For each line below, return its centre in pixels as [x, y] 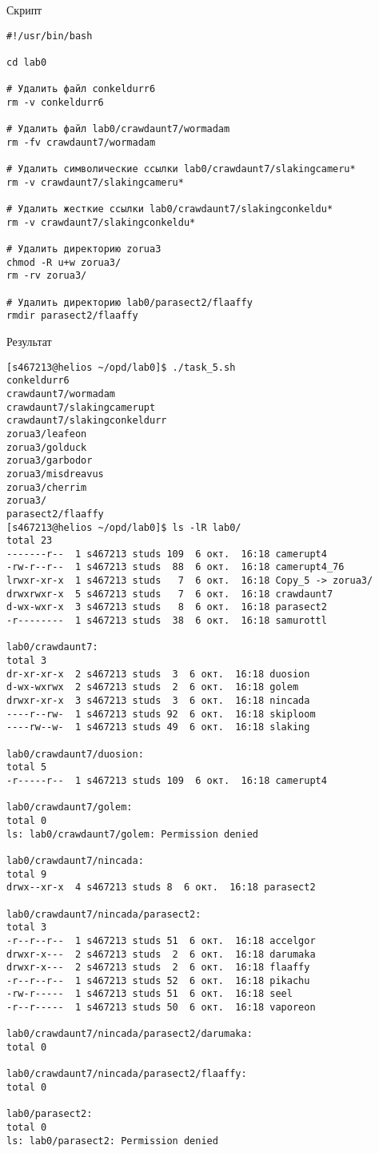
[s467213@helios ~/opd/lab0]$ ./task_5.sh [121, 367]
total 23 [30, 541]
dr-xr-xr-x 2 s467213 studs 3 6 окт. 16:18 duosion [158, 674]
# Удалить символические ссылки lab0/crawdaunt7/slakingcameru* [181, 169]
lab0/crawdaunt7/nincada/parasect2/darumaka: [130, 1034]
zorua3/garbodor [50, 461]
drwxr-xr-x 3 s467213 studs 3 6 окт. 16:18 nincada [158, 701]
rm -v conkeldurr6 [55, 102]
